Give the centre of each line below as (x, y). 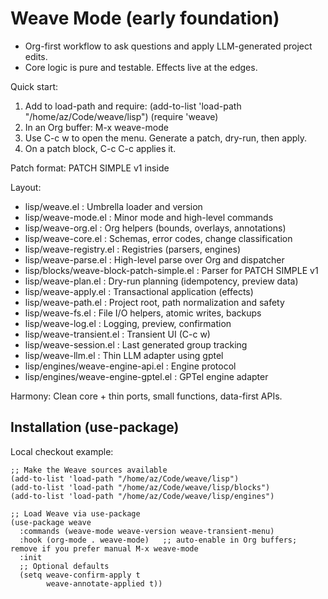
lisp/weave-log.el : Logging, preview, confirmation (128, 323)
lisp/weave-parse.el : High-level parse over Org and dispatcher (154, 259)
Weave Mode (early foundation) (145, 18)
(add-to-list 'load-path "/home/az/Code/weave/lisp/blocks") (140, 487)
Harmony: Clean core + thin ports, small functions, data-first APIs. (146, 396)
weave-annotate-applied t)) (104, 583)
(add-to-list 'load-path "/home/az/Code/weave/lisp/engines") (142, 496)
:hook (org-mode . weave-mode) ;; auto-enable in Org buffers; (158, 540)
